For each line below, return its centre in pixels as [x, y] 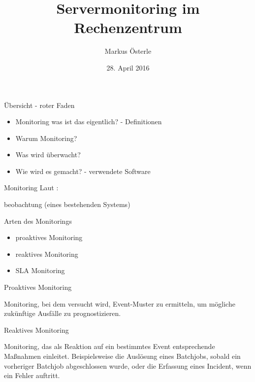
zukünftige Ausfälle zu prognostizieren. [63, 313]
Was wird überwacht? [48, 155]
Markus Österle [128, 51]
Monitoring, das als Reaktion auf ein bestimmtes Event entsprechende [110, 346]
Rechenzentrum [128, 27]
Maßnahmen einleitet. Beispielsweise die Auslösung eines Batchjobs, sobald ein [122, 356]
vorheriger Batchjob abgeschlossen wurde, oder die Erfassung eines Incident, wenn [128, 365]
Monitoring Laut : [31, 188]
